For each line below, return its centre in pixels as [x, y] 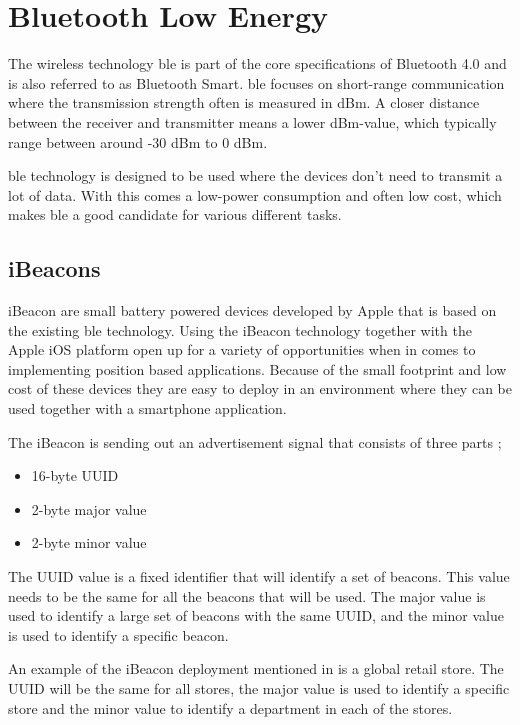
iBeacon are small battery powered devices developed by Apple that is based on [252, 310]
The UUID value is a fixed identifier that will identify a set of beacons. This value [259, 576]
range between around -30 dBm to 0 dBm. [138, 141]
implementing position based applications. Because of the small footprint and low [257, 368]
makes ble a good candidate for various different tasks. [175, 214]
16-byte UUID [75, 475]
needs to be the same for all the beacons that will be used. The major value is [247, 595]
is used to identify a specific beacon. [118, 634]
